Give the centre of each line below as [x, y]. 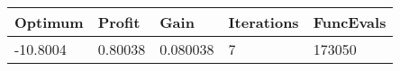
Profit [119, 22]
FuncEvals [350, 22]
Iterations [264, 22]
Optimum [49, 22]
